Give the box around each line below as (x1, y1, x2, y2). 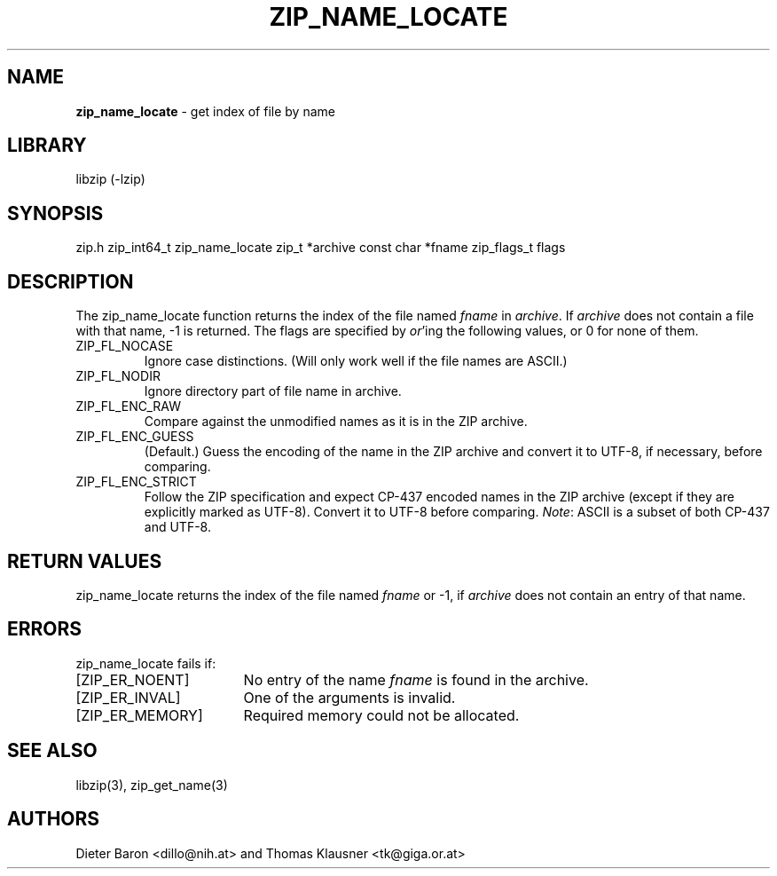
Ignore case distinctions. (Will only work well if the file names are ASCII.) (144, 353, 568, 369)
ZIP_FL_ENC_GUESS (75, 429, 194, 445)
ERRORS (7, 618, 82, 641)
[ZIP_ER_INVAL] (75, 688, 181, 706)
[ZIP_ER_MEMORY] (75, 706, 203, 724)
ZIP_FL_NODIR (75, 368, 161, 384)
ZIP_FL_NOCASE (75, 338, 174, 354)
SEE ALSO (7, 739, 98, 762)
